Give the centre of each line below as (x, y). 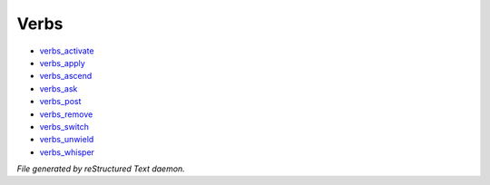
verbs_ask (59, 88)
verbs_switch (64, 126)
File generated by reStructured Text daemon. (101, 169)
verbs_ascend (66, 76)
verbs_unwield (67, 140)
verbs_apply (62, 63)
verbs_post (60, 102)
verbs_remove (66, 114)
